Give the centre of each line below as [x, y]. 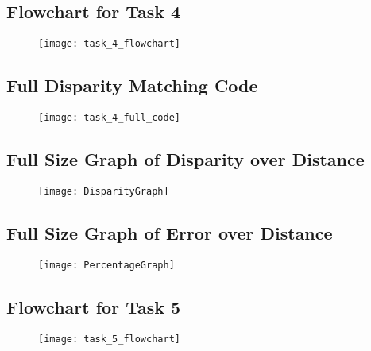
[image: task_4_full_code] [109, 118]
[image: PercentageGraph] [106, 265]
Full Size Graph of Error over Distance [170, 232]
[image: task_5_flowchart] [109, 339]
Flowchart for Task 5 [94, 306]
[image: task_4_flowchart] [109, 44]
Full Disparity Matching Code [132, 85]
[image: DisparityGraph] [104, 191]
